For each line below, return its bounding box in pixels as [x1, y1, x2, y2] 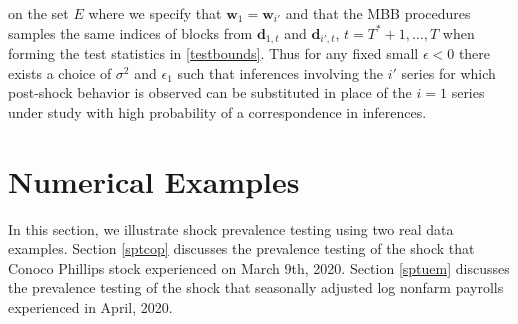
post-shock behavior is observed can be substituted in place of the [8, 82, 412, 103]
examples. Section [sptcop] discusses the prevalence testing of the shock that [8, 238, 475, 259]
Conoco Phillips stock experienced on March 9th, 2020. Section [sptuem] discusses [8, 257, 510, 278]
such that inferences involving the [177, 62, 384, 83]
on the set [8, 3, 69, 23]
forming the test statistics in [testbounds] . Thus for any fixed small [8, 43, 419, 64]
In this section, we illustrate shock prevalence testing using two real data [8, 218, 454, 239]
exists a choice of [8, 62, 112, 83]
